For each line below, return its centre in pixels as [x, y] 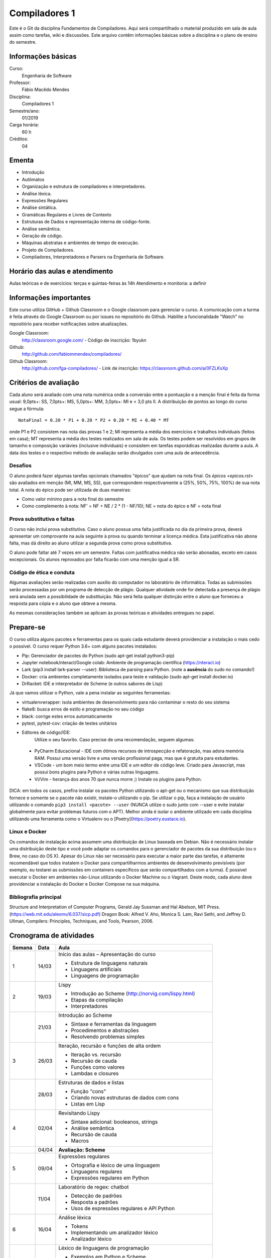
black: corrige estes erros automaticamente [67, 716]
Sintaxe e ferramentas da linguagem [114, 1024]
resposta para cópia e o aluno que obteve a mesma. [63, 603]
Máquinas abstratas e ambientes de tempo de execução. [81, 243]
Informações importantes [50, 298]
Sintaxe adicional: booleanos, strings [114, 1122]
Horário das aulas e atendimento [61, 271]
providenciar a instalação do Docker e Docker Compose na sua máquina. [85, 884]
